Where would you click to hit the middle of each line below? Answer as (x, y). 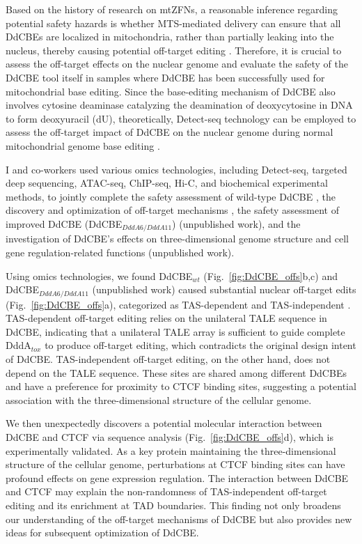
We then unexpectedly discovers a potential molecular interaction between (164, 423)
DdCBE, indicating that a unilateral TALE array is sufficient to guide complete (175, 331)
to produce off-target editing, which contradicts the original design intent (200, 345)
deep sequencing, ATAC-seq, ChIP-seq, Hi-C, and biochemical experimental (167, 183)
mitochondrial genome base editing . (83, 145)
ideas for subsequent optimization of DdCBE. (102, 533)
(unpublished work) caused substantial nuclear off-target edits (224, 289)
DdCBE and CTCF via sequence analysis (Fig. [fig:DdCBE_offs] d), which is (170, 436)
